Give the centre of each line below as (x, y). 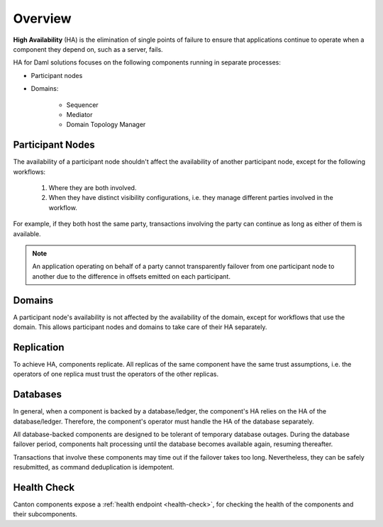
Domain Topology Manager (106, 125)
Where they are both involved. (93, 187)
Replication (39, 347)
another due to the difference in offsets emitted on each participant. (131, 276)
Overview (42, 18)
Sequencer (82, 105)
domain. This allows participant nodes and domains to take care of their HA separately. (140, 327)
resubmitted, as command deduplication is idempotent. (94, 467)
